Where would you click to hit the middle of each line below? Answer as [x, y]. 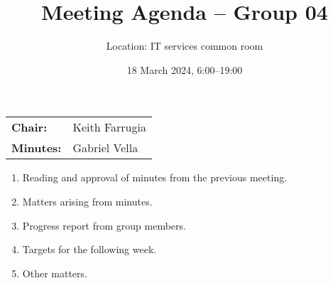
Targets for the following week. [89, 249]
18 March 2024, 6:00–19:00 [185, 69]
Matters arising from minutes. [87, 201]
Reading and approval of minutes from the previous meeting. [155, 177]
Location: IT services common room [185, 46]
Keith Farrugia [109, 127]
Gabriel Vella [105, 148]
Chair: [29, 127]
